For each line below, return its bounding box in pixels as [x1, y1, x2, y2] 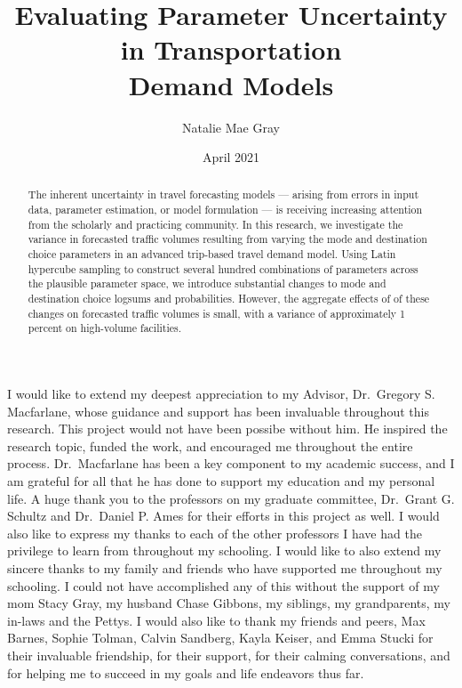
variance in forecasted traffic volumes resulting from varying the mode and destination [28, 231, 427, 247]
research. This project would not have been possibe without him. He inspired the [7, 419, 448, 438]
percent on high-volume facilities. [28, 320, 181, 336]
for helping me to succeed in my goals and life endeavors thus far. [7, 663, 364, 682]
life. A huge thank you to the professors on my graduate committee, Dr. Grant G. [7, 489, 455, 507]
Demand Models [128, 66, 334, 102]
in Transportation [120, 31, 342, 68]
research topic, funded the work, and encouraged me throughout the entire [7, 436, 413, 455]
